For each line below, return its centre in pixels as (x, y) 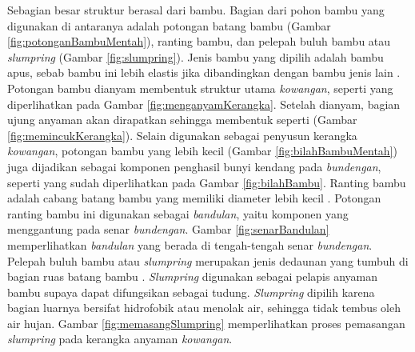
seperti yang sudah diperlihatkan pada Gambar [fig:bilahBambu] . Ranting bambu (207, 182)
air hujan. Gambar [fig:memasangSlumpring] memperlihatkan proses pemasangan (206, 323)
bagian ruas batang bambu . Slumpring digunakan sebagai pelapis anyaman (192, 276)
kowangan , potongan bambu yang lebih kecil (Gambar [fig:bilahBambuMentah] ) (202, 151)
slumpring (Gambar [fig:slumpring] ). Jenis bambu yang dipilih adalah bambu (196, 56)
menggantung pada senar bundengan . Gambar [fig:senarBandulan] (168, 229)
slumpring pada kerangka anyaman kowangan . (120, 339)
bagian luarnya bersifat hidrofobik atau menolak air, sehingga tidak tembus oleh (204, 308)
